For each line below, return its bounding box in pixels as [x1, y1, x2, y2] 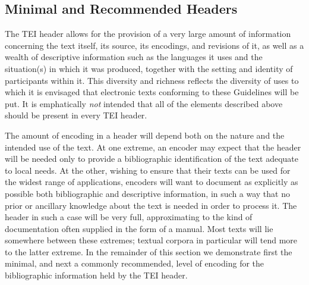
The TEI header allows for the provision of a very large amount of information [5, 27, 291, 40]
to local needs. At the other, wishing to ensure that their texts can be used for [5, 164, 291, 176]
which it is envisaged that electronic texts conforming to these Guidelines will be [5, 86, 299, 98]
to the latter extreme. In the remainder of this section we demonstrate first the [5, 245, 292, 258]
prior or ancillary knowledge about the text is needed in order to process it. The [5, 199, 297, 211]
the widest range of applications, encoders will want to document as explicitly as [5, 176, 298, 188]
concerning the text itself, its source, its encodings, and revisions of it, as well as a [5, 39, 304, 51]
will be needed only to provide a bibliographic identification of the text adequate [5, 152, 299, 165]
